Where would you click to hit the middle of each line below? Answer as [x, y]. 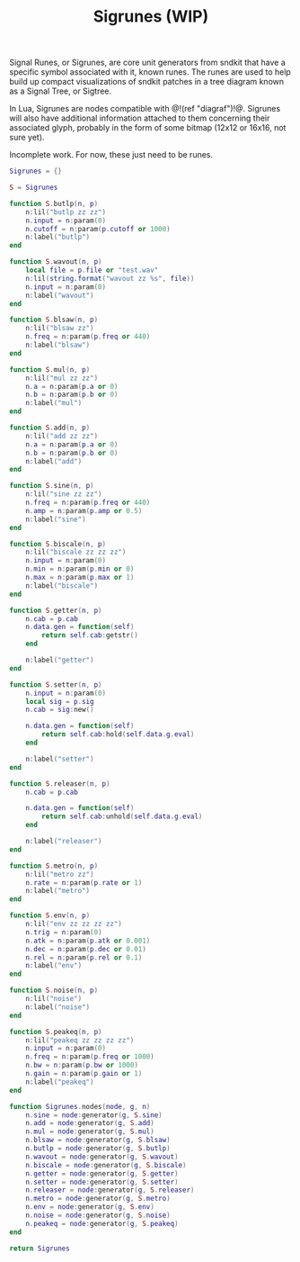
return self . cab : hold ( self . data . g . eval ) [118, 735]
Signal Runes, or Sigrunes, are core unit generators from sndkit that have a [147, 63]
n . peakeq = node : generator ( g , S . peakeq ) [102, 1223]
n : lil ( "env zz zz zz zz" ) [74, 924]
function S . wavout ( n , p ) [56, 262]
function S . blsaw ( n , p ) [54, 320]
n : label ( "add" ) [54, 461]
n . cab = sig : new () [60, 710]
